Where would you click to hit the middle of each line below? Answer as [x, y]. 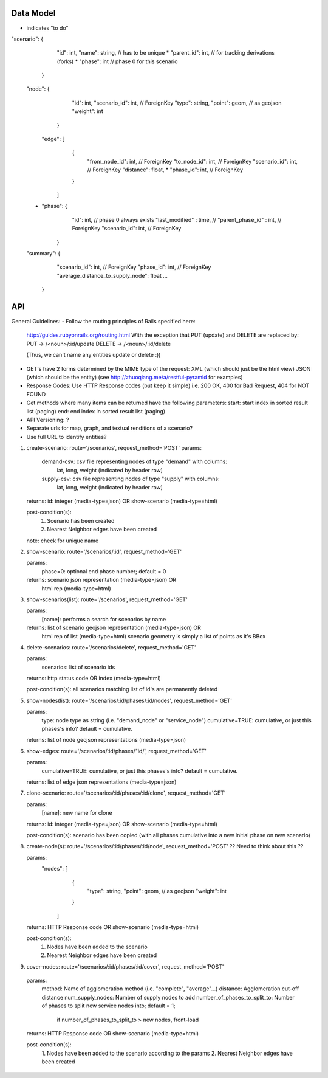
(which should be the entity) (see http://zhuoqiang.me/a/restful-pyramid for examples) [135, 377]
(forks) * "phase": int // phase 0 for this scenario [117, 61]
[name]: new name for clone [77, 813]
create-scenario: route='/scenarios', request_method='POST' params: [114, 448]
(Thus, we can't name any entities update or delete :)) [94, 355]
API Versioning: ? [48, 420]
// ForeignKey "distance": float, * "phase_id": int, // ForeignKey [165, 170]
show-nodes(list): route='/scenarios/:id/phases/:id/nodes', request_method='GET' [129, 700]
